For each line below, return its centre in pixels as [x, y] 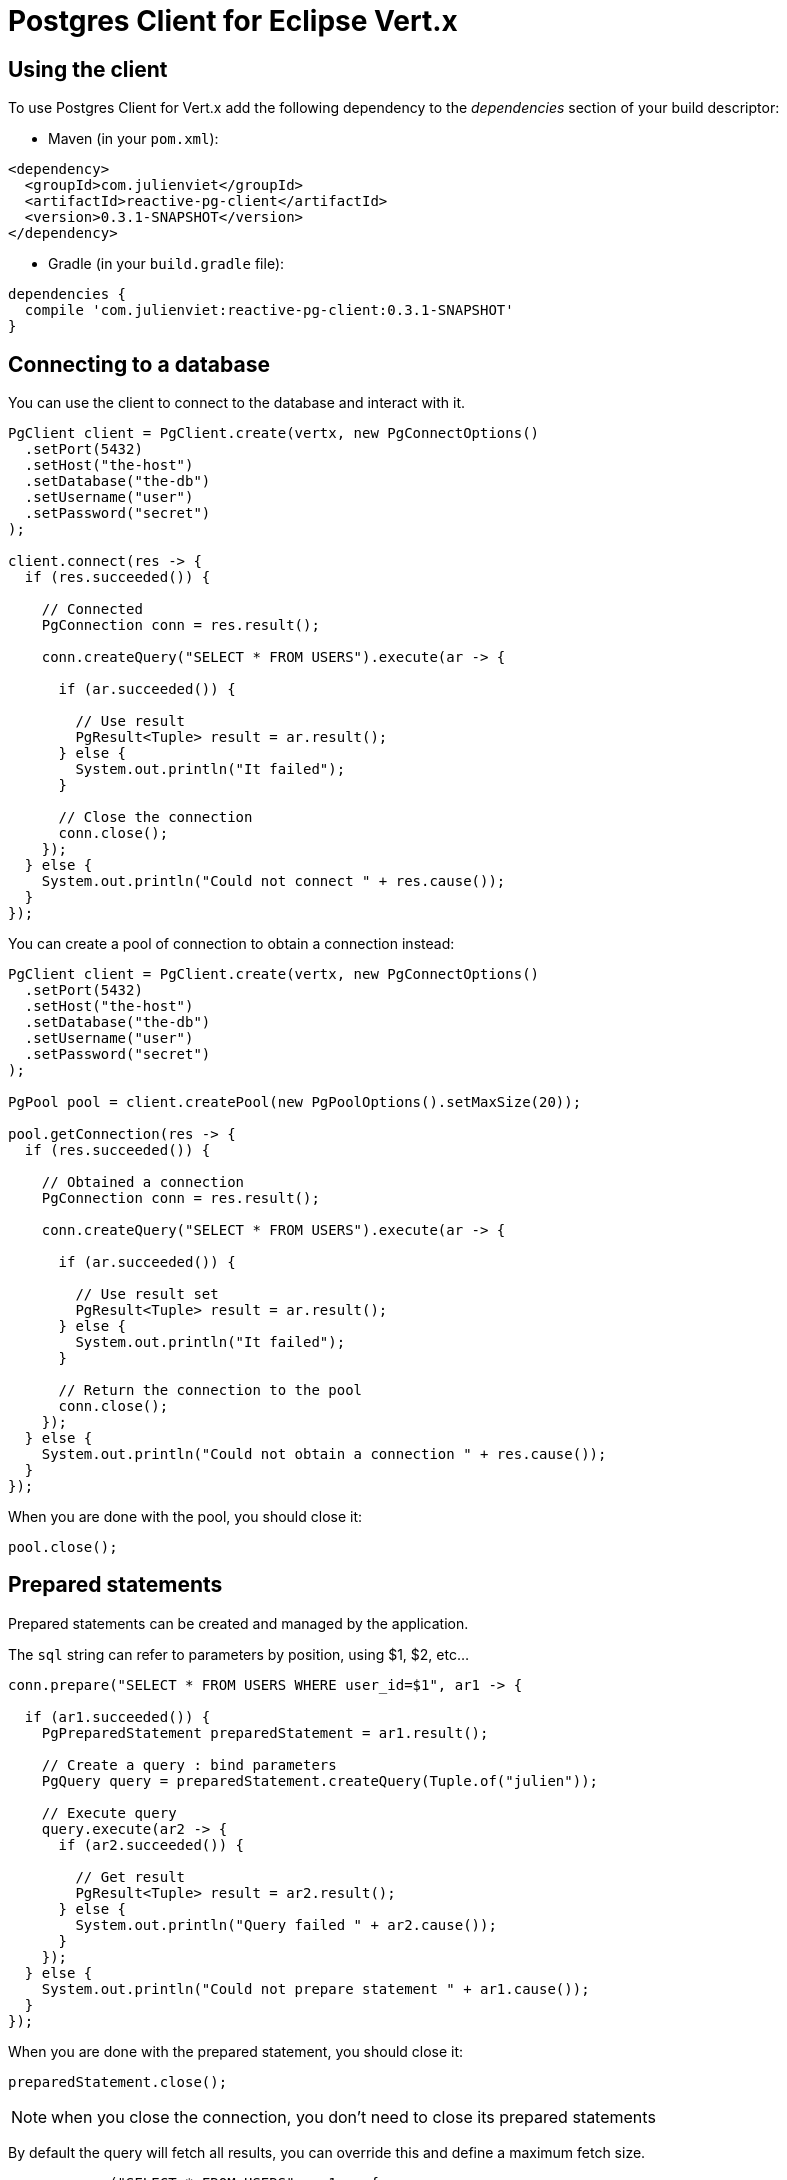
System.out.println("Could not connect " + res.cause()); [273, 881]
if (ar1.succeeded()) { [117, 1716]
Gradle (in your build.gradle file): [166, 264]
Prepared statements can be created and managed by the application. [238, 1623]
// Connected [92, 609]
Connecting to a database [139, 364]
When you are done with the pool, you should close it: [185, 1517]
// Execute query [109, 1812]
